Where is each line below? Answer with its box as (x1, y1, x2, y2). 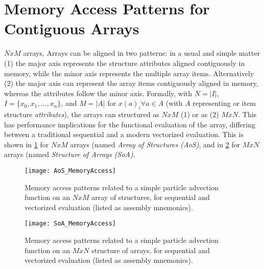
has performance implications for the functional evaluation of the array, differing (4, 119, 255, 129)
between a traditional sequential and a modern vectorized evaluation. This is (4, 129, 244, 140)
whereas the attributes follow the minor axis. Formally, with (4, 87, 193, 98)
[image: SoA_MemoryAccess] (25, 220, 116, 228)
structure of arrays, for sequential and (91, 244, 210, 255)
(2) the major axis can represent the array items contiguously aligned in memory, (4, 78, 258, 88)
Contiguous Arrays (4, 18, 139, 39)
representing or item (193, 98, 256, 108)
